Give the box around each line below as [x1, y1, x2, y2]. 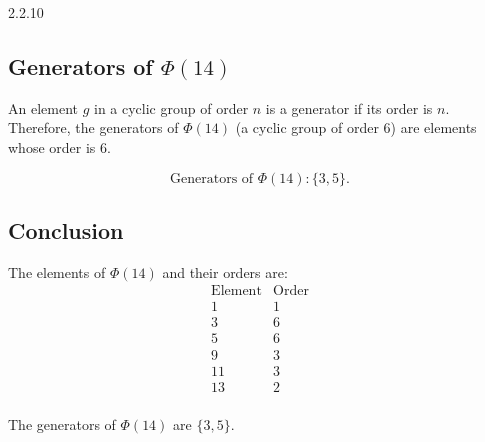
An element [8, 97, 78, 118]
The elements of [8, 261, 106, 282]
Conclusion [8, 214, 124, 245]
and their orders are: [162, 261, 288, 282]
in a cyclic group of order [94, 97, 249, 118]
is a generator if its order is [265, 97, 433, 118]
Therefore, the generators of [8, 117, 179, 138]
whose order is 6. [8, 136, 111, 157]
